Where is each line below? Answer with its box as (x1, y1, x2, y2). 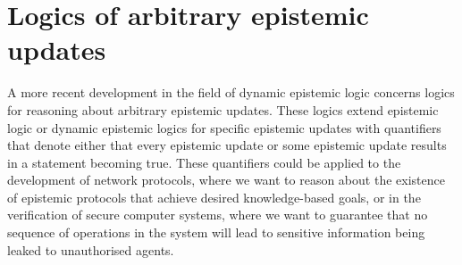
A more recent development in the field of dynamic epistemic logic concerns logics (7, 83, 455, 102)
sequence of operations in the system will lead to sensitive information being (7, 223, 425, 242)
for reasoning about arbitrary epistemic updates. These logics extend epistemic (7, 100, 439, 119)
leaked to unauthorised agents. (7, 240, 174, 259)
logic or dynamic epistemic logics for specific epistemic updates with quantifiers (7, 118, 441, 137)
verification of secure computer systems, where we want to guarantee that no (7, 205, 428, 224)
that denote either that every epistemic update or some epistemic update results (7, 136, 447, 154)
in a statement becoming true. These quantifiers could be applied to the (7, 153, 401, 171)
